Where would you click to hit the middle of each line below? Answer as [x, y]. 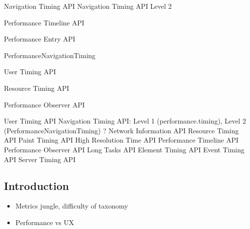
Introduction [37, 185]
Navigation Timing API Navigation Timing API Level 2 [88, 6]
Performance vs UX [45, 222]
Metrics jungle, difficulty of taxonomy [72, 206]
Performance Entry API [40, 39]
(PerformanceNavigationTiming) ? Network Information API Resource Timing [121, 130]
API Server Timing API [40, 159]
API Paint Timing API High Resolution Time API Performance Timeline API [121, 140]
